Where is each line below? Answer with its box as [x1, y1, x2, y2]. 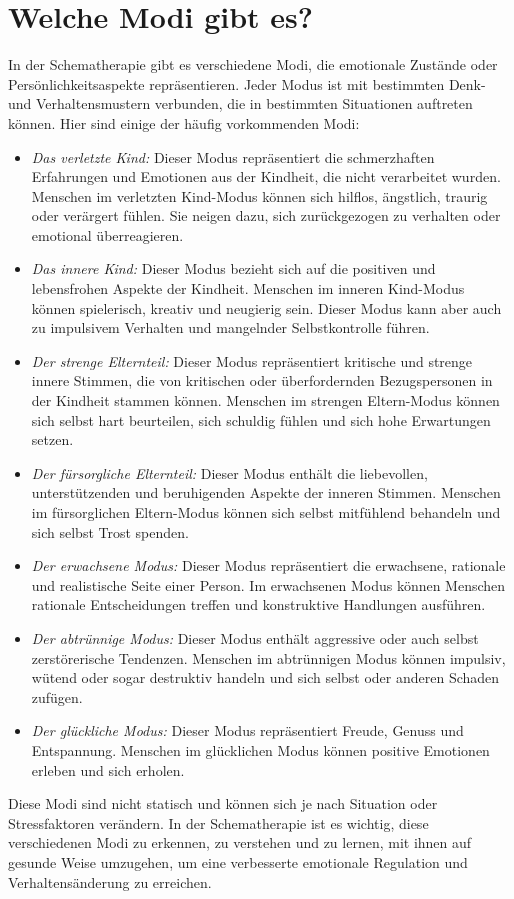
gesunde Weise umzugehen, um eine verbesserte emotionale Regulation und [8, 851, 468, 872]
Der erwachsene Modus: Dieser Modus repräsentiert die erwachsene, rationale [31, 555, 506, 576]
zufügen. [31, 686, 83, 707]
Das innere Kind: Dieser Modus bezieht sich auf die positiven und [31, 258, 436, 279]
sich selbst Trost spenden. [31, 521, 189, 542]
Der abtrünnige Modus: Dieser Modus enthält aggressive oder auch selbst [31, 627, 479, 648]
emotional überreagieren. [31, 224, 184, 245]
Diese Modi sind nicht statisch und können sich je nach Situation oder [8, 793, 438, 814]
